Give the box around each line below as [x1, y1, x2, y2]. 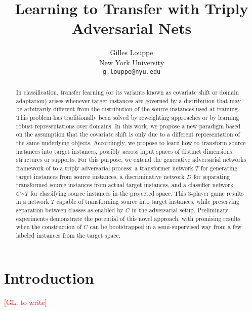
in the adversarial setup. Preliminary [132, 206, 229, 214]
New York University [99, 57, 164, 67]
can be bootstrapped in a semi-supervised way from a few [90, 223, 242, 231]
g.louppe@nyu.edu [102, 68, 161, 75]
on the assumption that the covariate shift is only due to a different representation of [16, 130, 240, 139]
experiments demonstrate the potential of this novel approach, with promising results [16, 214, 240, 223]
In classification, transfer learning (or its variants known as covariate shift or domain [16, 87, 239, 96]
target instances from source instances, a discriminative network [16, 172, 185, 181]
